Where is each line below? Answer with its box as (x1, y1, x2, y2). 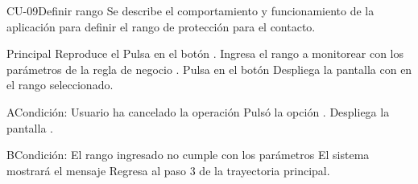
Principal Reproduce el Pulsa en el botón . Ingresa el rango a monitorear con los (6, 45, 404, 62)
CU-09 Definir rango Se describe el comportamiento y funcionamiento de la (6, 2, 375, 18)
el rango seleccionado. (6, 76, 114, 93)
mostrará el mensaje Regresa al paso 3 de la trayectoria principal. (6, 162, 330, 178)
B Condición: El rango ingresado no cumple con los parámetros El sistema (6, 146, 370, 163)
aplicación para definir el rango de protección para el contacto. (6, 18, 316, 35)
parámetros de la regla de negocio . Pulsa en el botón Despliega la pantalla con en (6, 60, 412, 77)
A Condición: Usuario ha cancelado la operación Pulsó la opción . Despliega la (6, 103, 390, 120)
